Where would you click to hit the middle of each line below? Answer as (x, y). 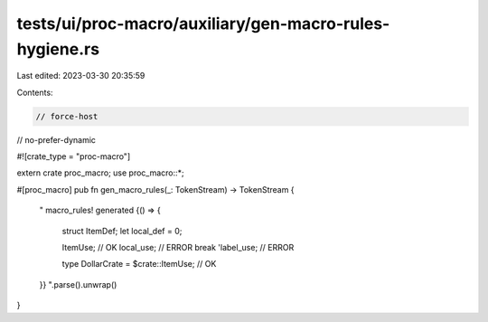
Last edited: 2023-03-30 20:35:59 (81, 76)
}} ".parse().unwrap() (78, 284)
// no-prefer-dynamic (56, 139)
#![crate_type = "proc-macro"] (74, 156)
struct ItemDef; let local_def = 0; (122, 231)
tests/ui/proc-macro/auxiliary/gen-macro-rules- (203, 24)
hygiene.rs (58, 49)
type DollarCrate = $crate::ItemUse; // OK (139, 264)
